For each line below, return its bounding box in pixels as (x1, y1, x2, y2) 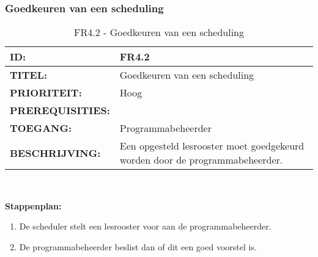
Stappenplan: (5, 199, 62, 212)
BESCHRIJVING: (10, 145, 101, 160)
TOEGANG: (10, 121, 72, 136)
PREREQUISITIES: (10, 103, 110, 118)
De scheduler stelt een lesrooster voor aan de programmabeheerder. (19, 220, 272, 233)
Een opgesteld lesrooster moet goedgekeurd (119, 139, 305, 153)
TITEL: (10, 68, 47, 82)
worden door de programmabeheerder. (119, 153, 283, 167)
